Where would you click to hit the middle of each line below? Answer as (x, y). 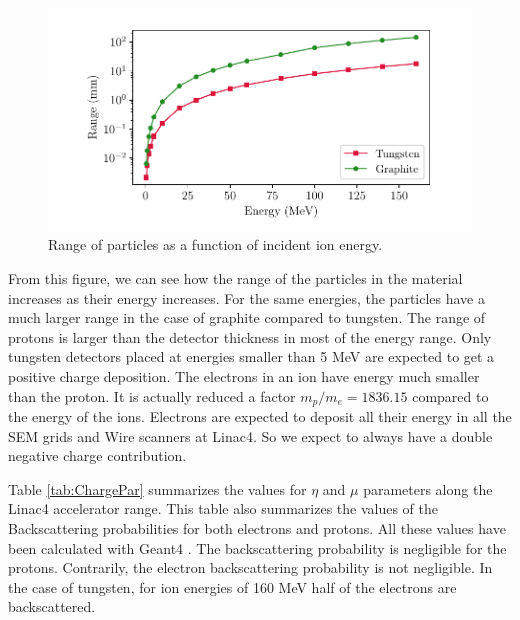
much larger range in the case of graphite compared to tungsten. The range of (247, 317)
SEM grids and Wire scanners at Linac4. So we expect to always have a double (250, 435)
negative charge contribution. (97, 455)
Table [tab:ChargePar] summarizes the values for (157, 488)
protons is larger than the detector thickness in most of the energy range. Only (250, 336)
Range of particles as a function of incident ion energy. (215, 244)
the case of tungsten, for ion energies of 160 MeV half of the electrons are (232, 586)
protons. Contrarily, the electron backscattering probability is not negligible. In (250, 567)
